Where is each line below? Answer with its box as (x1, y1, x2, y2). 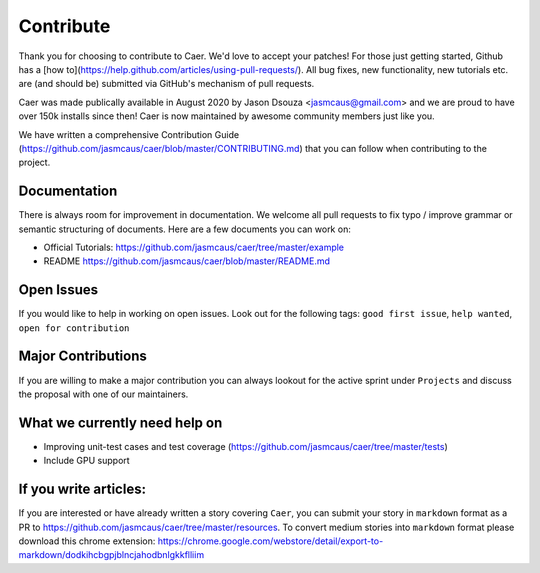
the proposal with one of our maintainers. (18, 388, 189, 400)
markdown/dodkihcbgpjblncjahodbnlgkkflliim (18, 549, 205, 561)
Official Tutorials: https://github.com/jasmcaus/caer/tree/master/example (43, 241, 345, 253)
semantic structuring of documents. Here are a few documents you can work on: (18, 223, 352, 235)
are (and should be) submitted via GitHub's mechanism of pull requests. (18, 78, 315, 90)
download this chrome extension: (18, 535, 156, 547)
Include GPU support (43, 455, 130, 467)
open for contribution (18, 322, 130, 334)
